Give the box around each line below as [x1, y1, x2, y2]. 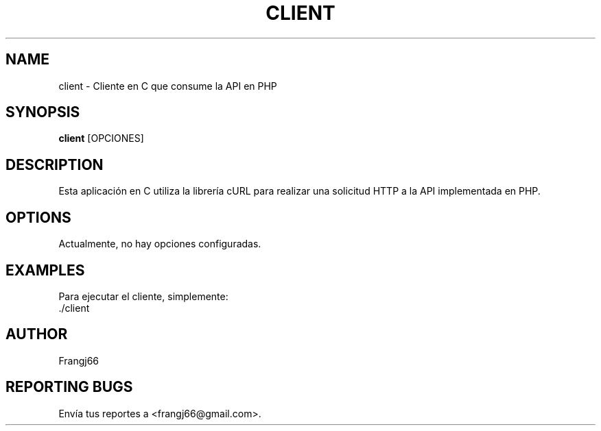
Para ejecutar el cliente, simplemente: [58, 290, 228, 302]
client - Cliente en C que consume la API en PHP [58, 79, 277, 92]
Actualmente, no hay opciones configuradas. [58, 238, 261, 250]
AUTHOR [5, 325, 68, 343]
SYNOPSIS [5, 103, 80, 121]
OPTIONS [5, 208, 71, 226]
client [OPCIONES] [58, 132, 144, 145]
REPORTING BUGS [5, 378, 133, 396]
